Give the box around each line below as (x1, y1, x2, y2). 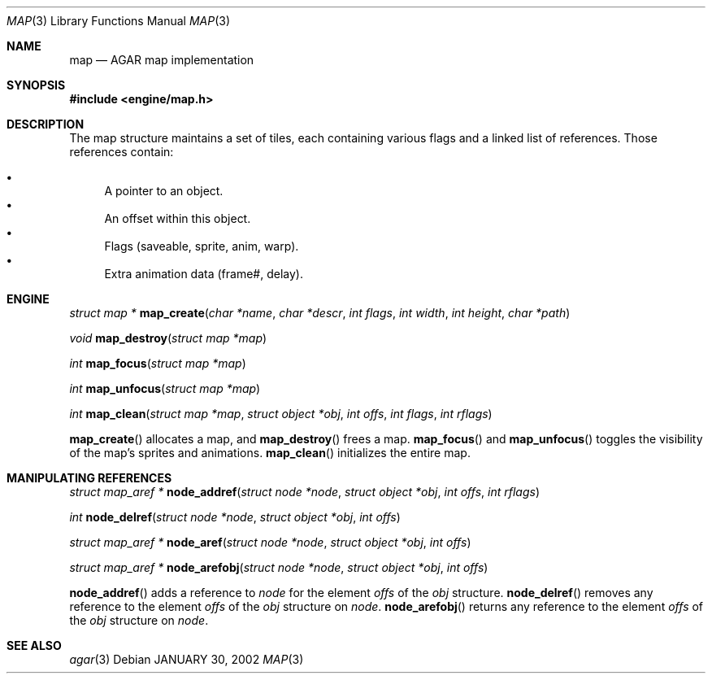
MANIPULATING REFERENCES (7, 471, 172, 485)
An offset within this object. (104, 211, 251, 225)
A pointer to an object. (104, 184, 224, 198)
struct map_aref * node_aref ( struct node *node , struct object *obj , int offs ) (69, 535, 471, 549)
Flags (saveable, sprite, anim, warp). (104, 239, 299, 253)
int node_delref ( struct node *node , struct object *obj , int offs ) (69, 510, 401, 524)
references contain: (69, 145, 174, 159)
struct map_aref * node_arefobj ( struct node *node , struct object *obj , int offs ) (69, 560, 488, 574)
